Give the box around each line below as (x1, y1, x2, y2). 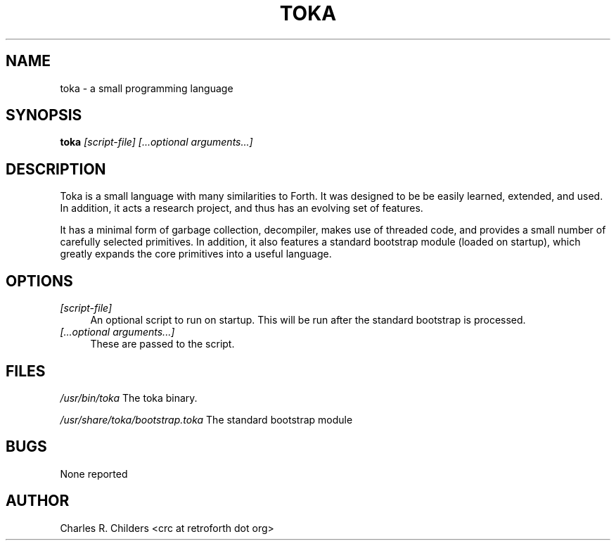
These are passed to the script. (90, 338, 235, 350)
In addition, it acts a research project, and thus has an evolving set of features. (60, 202, 423, 215)
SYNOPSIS (6, 106, 82, 125)
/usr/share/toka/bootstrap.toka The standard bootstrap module (60, 413, 353, 426)
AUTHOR (6, 492, 70, 510)
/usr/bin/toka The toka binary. (60, 391, 198, 404)
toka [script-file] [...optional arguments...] (60, 136, 253, 148)
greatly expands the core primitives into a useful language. (60, 248, 332, 260)
